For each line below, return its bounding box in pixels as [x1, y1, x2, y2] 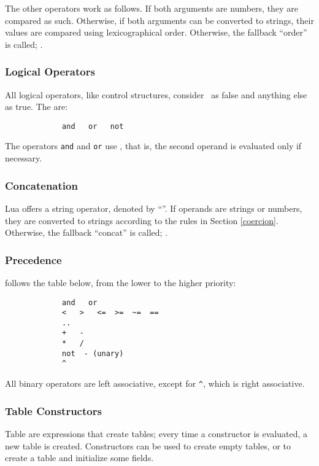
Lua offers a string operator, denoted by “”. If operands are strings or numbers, [5, 201, 302, 214]
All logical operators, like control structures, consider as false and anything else [5, 88, 307, 101]
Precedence [5, 252, 62, 267]
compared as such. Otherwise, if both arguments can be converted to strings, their [5, 14, 314, 26]
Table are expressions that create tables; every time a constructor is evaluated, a [5, 427, 307, 440]
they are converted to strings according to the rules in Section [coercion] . [5, 214, 279, 227]
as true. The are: [5, 100, 68, 113]
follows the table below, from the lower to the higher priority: [5, 276, 236, 289]
